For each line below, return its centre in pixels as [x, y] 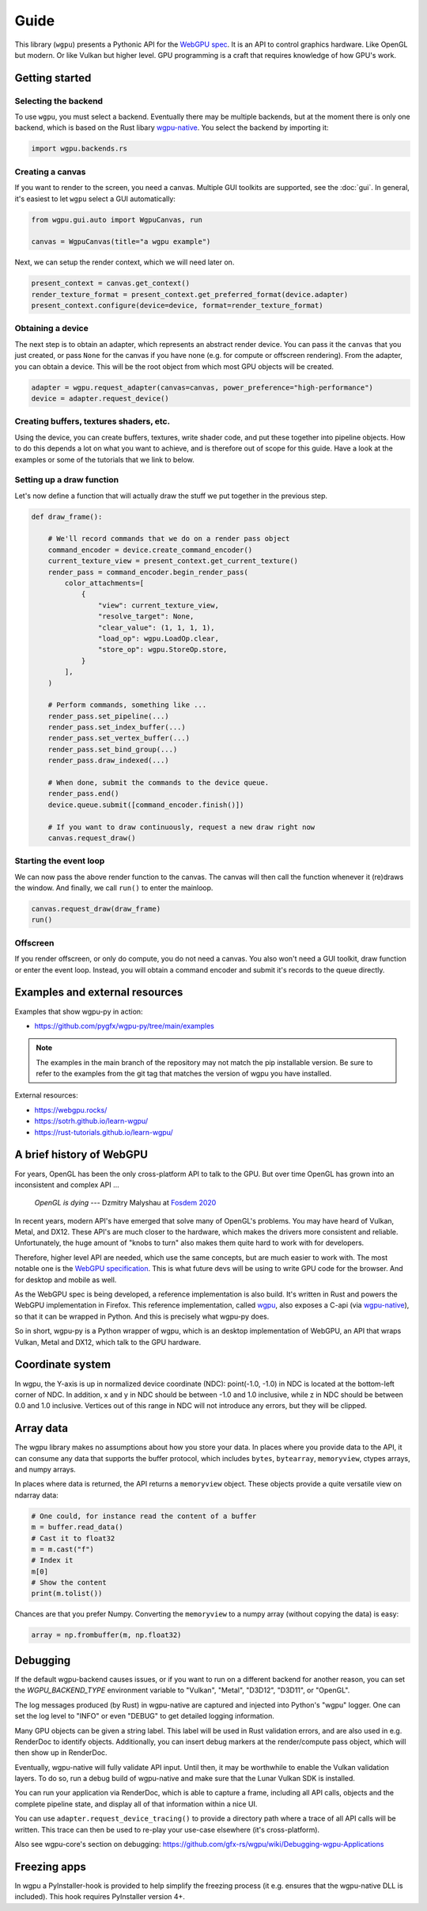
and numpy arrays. [45, 1469]
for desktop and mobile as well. [66, 1280]
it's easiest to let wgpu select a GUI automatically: [95, 199]
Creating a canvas [50, 172]
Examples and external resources [99, 993]
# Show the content [69, 1583]
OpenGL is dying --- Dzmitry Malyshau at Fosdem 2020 [125, 1203]
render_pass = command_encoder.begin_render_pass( [148, 572]
